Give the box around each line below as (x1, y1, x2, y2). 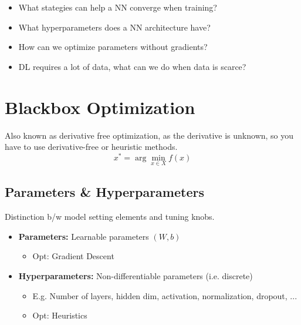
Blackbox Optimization (5, 95, 195, 119)
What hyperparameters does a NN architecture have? (18, 21, 211, 33)
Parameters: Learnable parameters (18, 230, 149, 242)
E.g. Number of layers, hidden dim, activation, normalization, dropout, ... (32, 289, 297, 301)
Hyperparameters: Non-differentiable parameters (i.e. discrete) (18, 269, 253, 282)
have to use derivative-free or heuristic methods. (5, 140, 178, 153)
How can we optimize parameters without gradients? (18, 41, 208, 53)
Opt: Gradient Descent (32, 250, 114, 262)
